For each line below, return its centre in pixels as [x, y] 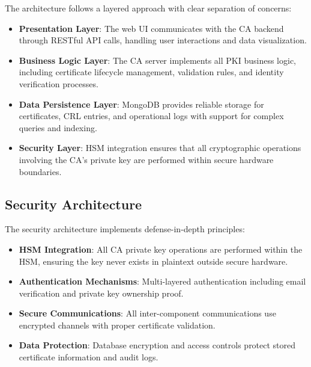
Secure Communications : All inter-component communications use [147, 313]
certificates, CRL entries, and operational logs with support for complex [151, 116]
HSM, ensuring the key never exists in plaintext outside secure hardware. [153, 261]
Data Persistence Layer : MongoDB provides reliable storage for [141, 104]
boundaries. [40, 171]
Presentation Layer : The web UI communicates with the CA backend [151, 28]
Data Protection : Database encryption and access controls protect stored [157, 345]
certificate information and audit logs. [89, 357]
